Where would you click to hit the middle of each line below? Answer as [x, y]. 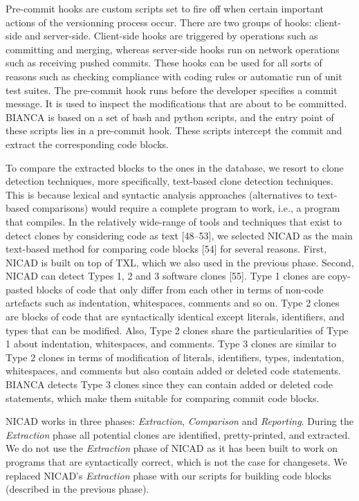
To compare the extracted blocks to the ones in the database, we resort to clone [175, 167]
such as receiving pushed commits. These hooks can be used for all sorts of [164, 63]
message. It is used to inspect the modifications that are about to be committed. [176, 103]
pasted [19, 289]
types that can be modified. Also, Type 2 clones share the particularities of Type [177, 330]
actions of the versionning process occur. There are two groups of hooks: [159, 22]
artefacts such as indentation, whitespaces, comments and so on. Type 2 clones [173, 303]
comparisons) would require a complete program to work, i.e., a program [186, 208]
